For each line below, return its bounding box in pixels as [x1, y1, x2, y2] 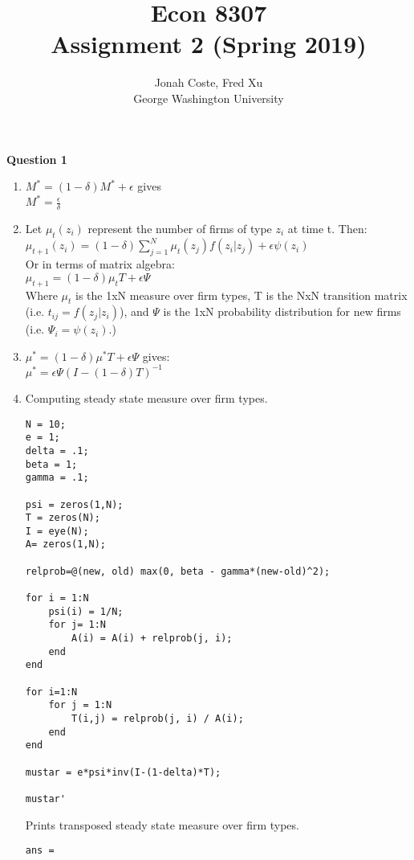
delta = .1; [25, 444, 89, 457]
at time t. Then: [287, 220, 367, 237]
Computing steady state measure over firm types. [25, 389, 268, 406]
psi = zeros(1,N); [25, 498, 124, 510]
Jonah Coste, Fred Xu [154, 74, 263, 91]
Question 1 [6, 150, 67, 167]
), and [120, 303, 149, 320]
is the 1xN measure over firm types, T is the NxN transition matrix [75, 286, 408, 303]
